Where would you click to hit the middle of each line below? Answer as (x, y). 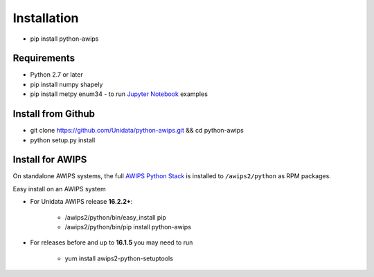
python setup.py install (63, 140)
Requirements (44, 58)
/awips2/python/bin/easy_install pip (115, 217)
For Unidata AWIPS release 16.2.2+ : (81, 202)
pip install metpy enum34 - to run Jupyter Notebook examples (119, 94)
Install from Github (54, 114)
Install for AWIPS (50, 160)
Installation (46, 18)
